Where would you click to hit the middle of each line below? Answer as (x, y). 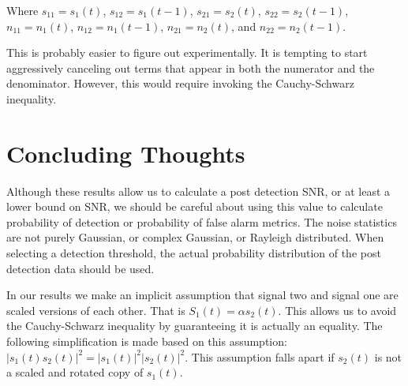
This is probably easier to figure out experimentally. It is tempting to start (187, 52)
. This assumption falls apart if (260, 356)
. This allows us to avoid (337, 310)
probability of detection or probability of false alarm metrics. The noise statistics (202, 221)
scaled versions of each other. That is (96, 310)
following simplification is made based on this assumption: (147, 341)
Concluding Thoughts (126, 153)
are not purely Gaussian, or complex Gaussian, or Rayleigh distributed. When (195, 237)
